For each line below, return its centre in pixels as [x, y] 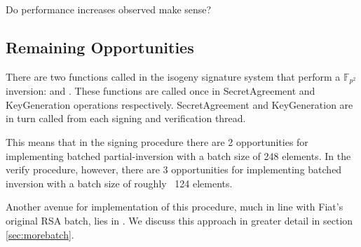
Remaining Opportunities [100, 47]
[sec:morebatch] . [40, 234]
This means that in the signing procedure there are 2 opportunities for [157, 142]
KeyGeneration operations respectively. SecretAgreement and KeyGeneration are [179, 104]
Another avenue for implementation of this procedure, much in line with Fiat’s [175, 207]
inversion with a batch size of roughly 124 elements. [119, 183]
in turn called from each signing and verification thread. [126, 118]
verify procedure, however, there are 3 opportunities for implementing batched [174, 169]
